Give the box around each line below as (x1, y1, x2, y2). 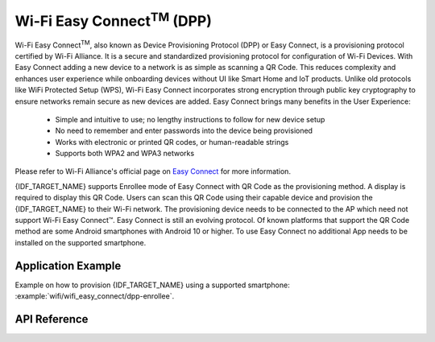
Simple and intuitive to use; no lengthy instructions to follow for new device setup (55, 114, 325, 124)
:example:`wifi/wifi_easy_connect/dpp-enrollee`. (14, 291, 175, 301)
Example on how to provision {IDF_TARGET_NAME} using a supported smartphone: (14, 280, 290, 290)
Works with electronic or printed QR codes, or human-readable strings (55, 137, 289, 146)
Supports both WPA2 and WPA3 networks (55, 149, 195, 159)
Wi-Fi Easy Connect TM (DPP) (14, 9, 213, 30)
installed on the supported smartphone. (14, 237, 147, 247)
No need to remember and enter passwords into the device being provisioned (55, 126, 313, 136)
